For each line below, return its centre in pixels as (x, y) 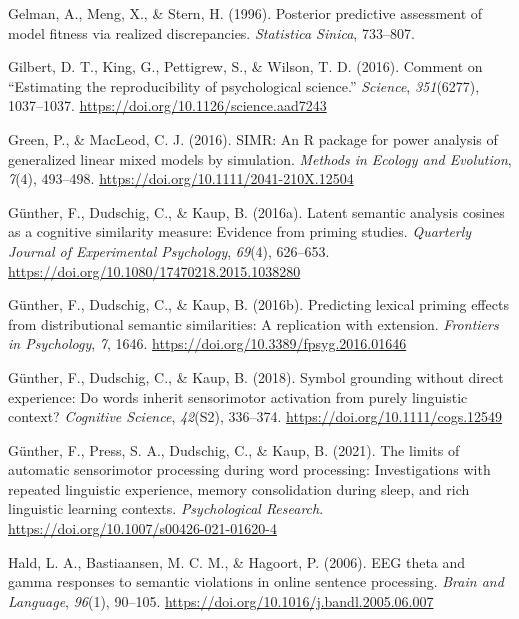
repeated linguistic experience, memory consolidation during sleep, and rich (239, 488)
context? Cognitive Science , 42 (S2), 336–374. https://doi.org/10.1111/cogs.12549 (255, 416)
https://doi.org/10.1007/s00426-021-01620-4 (142, 528)
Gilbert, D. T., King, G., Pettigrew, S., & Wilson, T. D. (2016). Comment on (245, 66)
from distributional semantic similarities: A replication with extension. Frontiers (253, 323)
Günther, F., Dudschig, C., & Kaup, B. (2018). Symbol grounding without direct (256, 376)
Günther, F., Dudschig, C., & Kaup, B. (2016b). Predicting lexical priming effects (258, 304)
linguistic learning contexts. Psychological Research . (166, 508)
